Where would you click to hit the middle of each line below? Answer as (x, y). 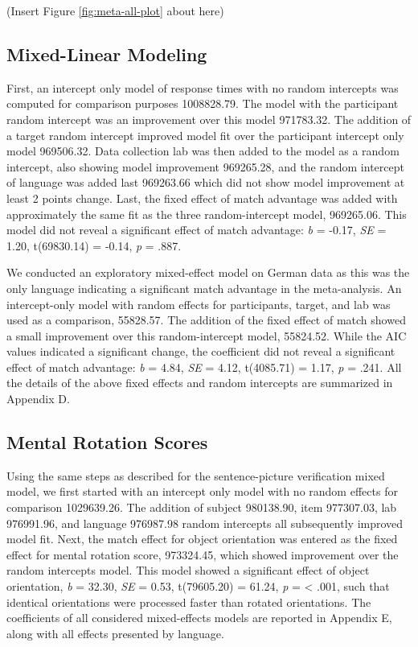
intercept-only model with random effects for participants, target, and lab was (199, 304)
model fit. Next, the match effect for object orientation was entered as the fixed (202, 539)
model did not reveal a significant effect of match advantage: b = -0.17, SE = (197, 230)
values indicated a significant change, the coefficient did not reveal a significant (201, 351)
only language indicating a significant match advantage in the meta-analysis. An (204, 288)
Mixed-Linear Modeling (107, 54)
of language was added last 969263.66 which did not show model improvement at (206, 182)
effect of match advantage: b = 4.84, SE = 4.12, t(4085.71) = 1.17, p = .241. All (204, 367)
